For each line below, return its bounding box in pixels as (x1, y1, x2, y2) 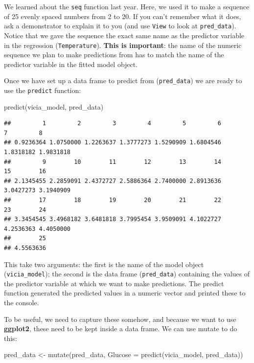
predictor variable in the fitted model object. (4, 59, 138, 69)
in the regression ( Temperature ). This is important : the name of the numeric (4, 40, 242, 50)
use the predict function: (4, 85, 81, 95)
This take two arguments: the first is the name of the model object (4, 259, 204, 269)
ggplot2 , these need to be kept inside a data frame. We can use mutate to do (4, 323, 237, 334)
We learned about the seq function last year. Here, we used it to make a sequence (4, 1, 250, 11)
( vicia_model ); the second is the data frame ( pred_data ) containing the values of (4, 269, 250, 279)
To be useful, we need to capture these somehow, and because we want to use (4, 314, 236, 324)
